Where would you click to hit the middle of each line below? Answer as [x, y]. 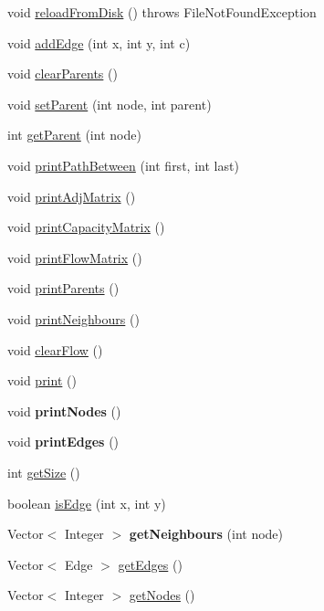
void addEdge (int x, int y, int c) [99, 42]
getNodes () [162, 595]
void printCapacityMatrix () [86, 227]
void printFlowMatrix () [75, 257]
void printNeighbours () [73, 318]
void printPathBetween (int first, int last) [123, 165]
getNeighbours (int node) [206, 534]
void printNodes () [64, 411]
